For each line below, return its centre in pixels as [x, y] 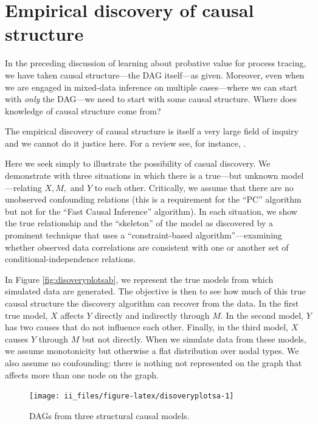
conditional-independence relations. [71, 259]
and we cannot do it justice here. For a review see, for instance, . [126, 143]
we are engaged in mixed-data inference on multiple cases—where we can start [151, 87]
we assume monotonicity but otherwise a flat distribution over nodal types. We [152, 351]
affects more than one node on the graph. [82, 374]
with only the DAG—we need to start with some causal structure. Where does [151, 99]
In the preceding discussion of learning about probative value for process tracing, [156, 63]
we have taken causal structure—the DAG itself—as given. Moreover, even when [155, 75]
